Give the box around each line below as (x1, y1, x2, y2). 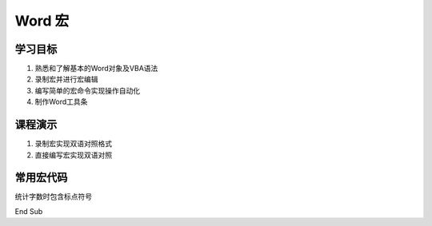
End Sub (14, 206, 43, 216)
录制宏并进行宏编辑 (34, 74, 98, 84)
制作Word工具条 (34, 97, 88, 107)
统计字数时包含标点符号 (14, 192, 92, 201)
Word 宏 (14, 12, 70, 30)
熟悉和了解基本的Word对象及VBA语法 (34, 64, 158, 73)
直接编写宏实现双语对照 (34, 150, 112, 160)
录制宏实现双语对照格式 (34, 139, 112, 149)
